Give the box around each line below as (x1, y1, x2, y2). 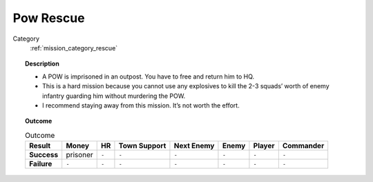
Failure (28, 159, 52, 169)
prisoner (66, 150, 93, 160)
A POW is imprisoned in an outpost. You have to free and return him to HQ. (42, 72, 255, 81)
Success (28, 150, 59, 160)
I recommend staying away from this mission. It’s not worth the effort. (42, 101, 240, 110)
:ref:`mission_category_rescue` (30, 43, 118, 52)
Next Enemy (173, 141, 215, 151)
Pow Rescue (12, 10, 86, 26)
